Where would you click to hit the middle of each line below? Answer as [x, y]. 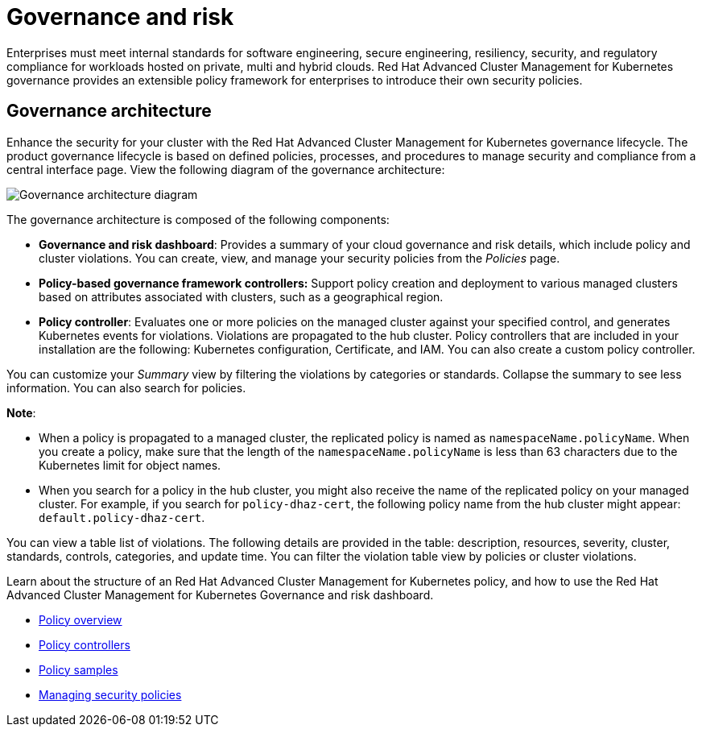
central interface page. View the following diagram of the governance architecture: [226, 169]
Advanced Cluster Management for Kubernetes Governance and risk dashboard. [220, 594]
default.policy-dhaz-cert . [122, 517]
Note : [21, 412]
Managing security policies [110, 694]
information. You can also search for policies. [126, 387]
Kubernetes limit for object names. [130, 465]
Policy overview [81, 619]
